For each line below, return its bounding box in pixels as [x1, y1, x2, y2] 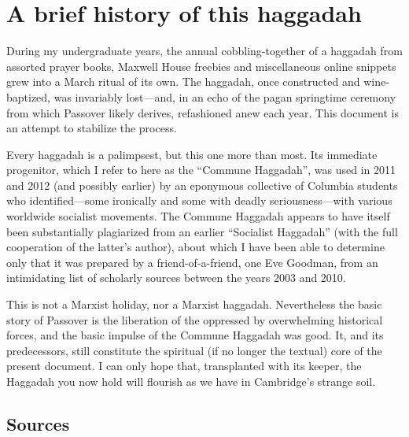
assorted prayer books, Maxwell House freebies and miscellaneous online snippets [6, 57, 396, 74]
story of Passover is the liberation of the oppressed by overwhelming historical [6, 311, 383, 328]
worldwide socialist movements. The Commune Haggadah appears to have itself [6, 208, 390, 224]
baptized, [6, 88, 51, 105]
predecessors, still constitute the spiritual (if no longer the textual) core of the [6, 342, 382, 358]
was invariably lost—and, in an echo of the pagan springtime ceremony [53, 88, 396, 105]
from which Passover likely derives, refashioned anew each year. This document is [6, 104, 399, 120]
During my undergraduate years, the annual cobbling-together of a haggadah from [6, 43, 403, 59]
